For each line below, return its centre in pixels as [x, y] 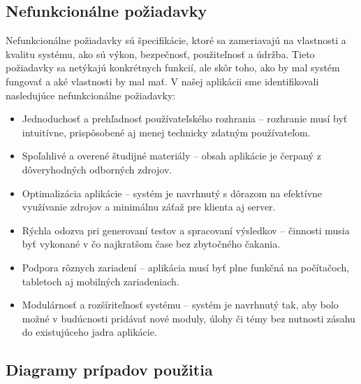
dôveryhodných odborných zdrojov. [97, 169]
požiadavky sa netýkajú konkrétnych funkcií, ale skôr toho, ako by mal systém [173, 67]
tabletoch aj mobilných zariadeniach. [101, 281]
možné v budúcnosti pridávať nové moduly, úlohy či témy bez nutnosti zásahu [189, 318]
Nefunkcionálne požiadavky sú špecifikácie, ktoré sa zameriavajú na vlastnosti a [176, 40]
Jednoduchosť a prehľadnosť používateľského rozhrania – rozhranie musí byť [185, 119]
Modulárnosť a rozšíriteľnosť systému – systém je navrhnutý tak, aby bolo [180, 305]
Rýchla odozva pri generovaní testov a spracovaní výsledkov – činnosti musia [186, 230]
